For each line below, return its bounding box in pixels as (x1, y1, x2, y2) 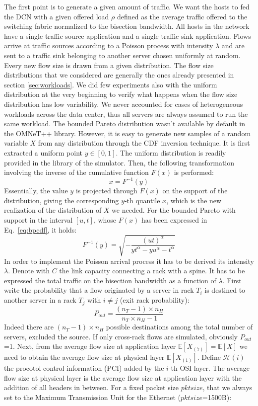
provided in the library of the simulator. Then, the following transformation (4, 157, 235, 167)
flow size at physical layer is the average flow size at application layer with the (4, 372, 242, 383)
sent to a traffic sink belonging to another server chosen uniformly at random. (4, 50, 241, 60)
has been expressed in (141, 214, 207, 225)
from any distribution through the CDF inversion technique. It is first (38, 138, 250, 148)
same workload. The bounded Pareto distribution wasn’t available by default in (4, 118, 245, 129)
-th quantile (124, 195, 160, 205)
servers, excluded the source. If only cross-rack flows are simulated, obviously (4, 331, 238, 341)
